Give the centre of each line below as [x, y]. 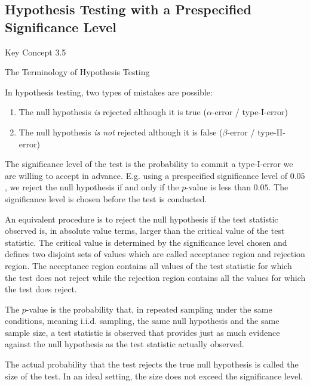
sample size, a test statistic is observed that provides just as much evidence [142, 332]
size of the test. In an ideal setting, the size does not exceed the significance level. [154, 376]
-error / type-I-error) [250, 112]
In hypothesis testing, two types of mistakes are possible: [109, 92]
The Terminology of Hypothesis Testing [77, 72]
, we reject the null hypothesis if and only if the [92, 187]
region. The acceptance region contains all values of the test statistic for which [148, 265]
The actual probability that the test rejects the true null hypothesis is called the [152, 364]
